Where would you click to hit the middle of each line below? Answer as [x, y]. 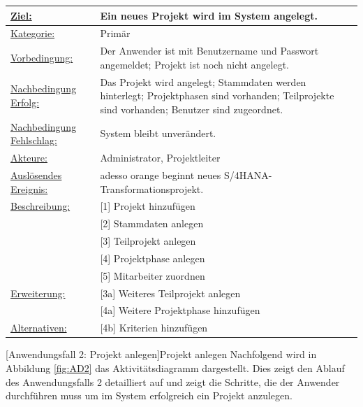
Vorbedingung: [42, 57]
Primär [115, 33]
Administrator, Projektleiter [160, 158]
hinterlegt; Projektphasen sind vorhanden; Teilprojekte [217, 95]
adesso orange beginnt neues [161, 174]
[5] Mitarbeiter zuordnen [153, 275]
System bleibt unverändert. [158, 133]
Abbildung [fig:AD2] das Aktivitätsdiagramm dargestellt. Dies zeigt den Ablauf [175, 367]
